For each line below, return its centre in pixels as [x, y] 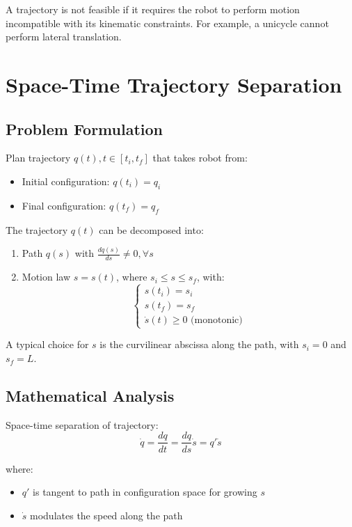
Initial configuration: [66, 181]
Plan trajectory [38, 158]
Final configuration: [64, 205]
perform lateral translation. [64, 37]
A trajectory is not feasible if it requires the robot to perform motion [153, 9]
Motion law [46, 277]
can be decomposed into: [151, 229]
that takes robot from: [200, 158]
